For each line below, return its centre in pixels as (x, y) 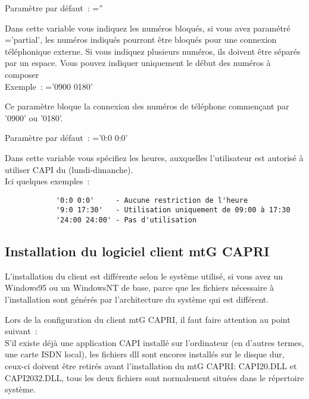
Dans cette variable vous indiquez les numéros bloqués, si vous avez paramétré (148, 28)
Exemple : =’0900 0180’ (49, 86)
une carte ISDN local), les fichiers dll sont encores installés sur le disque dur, (145, 354)
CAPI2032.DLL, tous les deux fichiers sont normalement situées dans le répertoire (154, 377)
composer (22, 74)
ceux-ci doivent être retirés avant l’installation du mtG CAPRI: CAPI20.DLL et (151, 366)
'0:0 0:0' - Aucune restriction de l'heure (152, 200)
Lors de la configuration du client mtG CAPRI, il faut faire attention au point (148, 319)
